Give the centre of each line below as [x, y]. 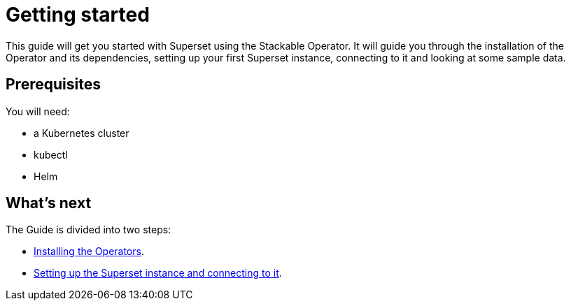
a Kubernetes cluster [82, 133]
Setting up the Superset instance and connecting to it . [158, 273]
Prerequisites [53, 85]
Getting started [78, 15]
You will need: [38, 111]
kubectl [51, 154]
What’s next [49, 203]
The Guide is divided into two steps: [89, 230]
